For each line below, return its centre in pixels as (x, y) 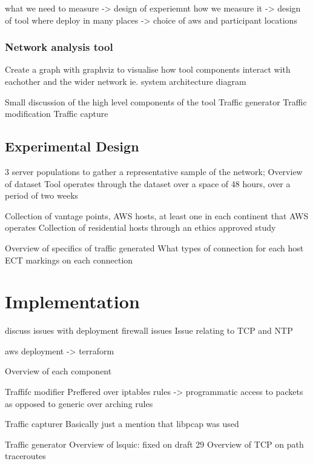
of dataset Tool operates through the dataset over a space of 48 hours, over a (148, 183)
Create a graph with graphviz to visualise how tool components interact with (148, 69)
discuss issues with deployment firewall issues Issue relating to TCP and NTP (149, 330)
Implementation (72, 301)
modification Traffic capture (57, 114)
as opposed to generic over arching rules (79, 403)
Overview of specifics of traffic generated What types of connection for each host (154, 247)
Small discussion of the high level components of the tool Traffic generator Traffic (156, 101)
